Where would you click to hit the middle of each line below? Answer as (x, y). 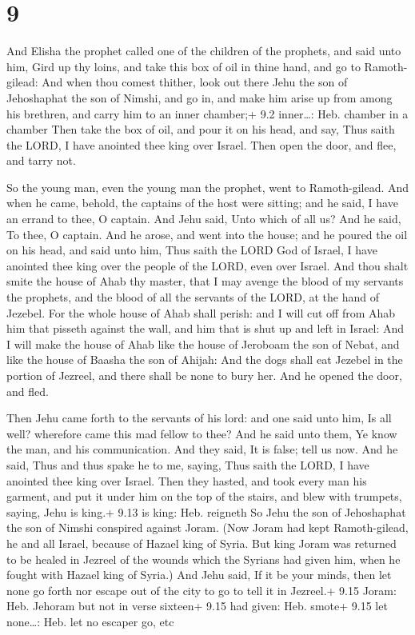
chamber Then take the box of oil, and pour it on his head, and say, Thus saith (201, 129)
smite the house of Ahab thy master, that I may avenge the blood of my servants (205, 281)
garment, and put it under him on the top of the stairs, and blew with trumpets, (204, 496)
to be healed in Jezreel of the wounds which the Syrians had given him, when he (204, 559)
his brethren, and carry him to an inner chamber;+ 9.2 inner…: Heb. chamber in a (207, 113)
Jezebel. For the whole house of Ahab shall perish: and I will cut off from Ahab (201, 312)
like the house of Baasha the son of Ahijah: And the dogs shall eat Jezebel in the (205, 359)
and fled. (28, 391)
